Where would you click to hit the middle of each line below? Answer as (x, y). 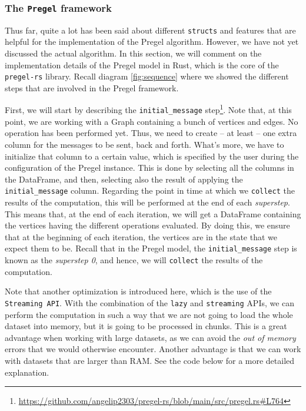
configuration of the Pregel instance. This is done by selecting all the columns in (149, 168)
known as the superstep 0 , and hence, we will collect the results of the (134, 260)
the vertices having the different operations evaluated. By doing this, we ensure (147, 225)
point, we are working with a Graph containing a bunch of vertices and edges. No (152, 121)
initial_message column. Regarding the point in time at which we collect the (150, 190)
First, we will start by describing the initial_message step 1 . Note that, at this (148, 109)
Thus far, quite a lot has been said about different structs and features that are (150, 30)
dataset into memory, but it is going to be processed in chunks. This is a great (146, 326)
